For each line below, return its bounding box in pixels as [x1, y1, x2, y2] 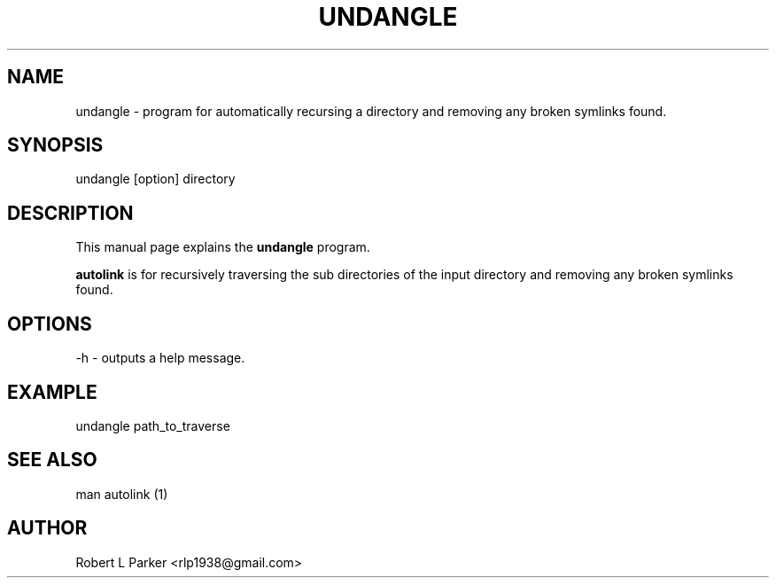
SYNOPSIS [7, 134, 104, 157]
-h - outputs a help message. [75, 350, 245, 366]
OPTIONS [7, 312, 92, 335]
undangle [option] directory [75, 171, 236, 187]
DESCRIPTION [7, 201, 134, 224]
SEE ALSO [7, 448, 97, 472]
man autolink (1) [75, 486, 168, 502]
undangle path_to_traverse [75, 417, 230, 433]
